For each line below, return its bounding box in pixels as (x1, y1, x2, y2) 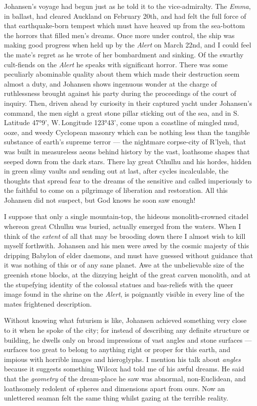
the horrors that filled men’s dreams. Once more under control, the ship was (4, 30, 235, 40)
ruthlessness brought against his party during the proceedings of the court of (4, 88, 236, 98)
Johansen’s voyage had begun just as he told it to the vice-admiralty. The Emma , (4, 1, 251, 11)
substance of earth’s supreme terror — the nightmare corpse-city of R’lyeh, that (4, 136, 246, 147)
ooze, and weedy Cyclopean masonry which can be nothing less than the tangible (4, 127, 250, 137)
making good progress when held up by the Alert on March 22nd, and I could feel (4, 40, 252, 50)
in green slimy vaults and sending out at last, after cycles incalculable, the (4, 166, 229, 176)
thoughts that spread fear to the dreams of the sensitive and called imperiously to (4, 175, 252, 185)
